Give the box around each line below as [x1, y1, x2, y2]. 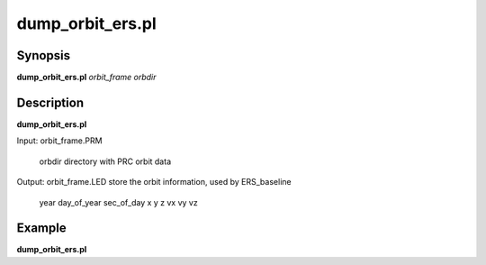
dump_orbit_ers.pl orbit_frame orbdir [16, 72, 157, 83]
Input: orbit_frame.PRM [16, 135, 103, 146]
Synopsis [16, 48, 71, 63]
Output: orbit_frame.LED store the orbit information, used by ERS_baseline [16, 177, 292, 187]
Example [16, 221, 67, 236]
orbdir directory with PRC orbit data [39, 156, 171, 167]
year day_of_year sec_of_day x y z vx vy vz [39, 196, 198, 207]
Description [16, 95, 85, 110]
